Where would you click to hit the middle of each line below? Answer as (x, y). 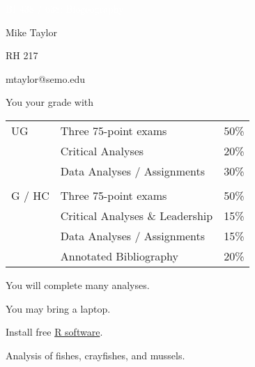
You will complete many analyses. (78, 284)
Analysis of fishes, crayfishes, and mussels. (95, 355)
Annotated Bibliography (119, 256)
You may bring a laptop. (58, 308)
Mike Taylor (31, 32)
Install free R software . (54, 332)
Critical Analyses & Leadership (137, 215)
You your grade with (50, 102)
